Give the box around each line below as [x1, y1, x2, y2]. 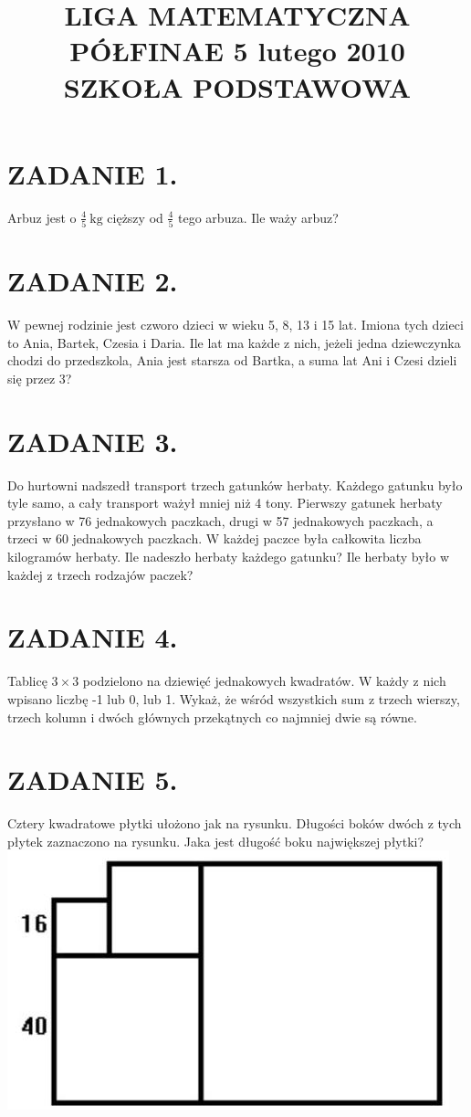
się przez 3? [7, 368, 72, 387]
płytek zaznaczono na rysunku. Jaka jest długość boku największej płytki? [7, 831, 424, 850]
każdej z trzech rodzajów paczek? [7, 564, 194, 584]
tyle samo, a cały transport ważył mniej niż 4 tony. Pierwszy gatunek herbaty [7, 493, 443, 512]
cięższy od [107, 207, 163, 227]
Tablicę [7, 671, 47, 690]
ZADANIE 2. [7, 262, 178, 300]
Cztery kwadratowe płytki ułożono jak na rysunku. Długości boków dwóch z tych [7, 814, 462, 833]
